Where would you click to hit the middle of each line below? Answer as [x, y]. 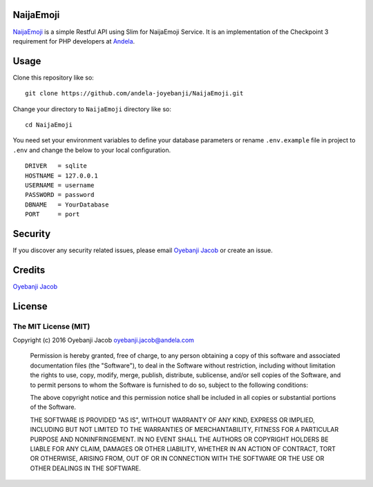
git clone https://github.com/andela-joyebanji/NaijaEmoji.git [134, 94]
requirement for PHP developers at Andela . [74, 41]
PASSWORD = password [60, 195]
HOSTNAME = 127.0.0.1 [61, 175]
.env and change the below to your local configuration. [92, 150]
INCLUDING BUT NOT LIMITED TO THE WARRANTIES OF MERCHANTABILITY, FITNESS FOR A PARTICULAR [184, 430]
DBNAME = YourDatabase [67, 204]
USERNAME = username [60, 185]
